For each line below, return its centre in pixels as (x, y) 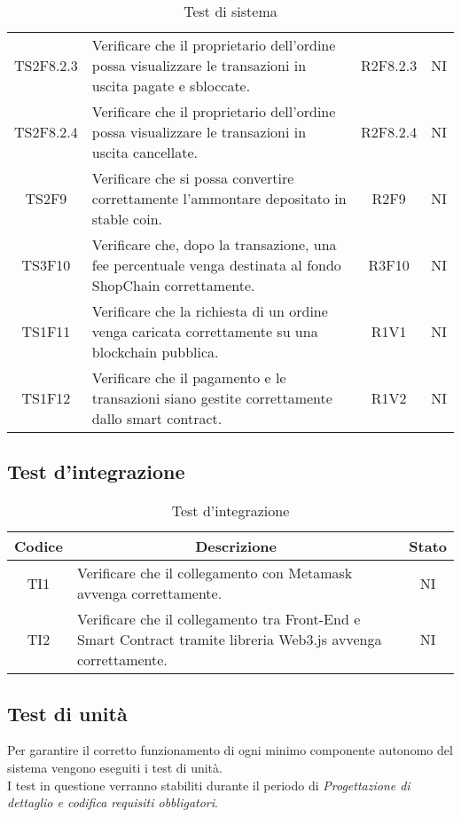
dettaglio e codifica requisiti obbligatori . (113, 802)
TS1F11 (46, 331)
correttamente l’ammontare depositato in (219, 198)
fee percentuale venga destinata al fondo (216, 265)
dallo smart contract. (157, 418)
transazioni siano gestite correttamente (212, 398)
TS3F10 (46, 265)
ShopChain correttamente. (173, 285)
